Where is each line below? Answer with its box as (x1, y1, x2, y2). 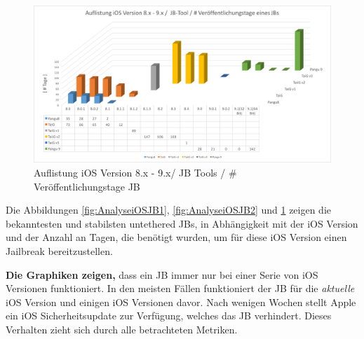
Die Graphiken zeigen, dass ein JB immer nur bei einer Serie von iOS (6, 267, 318, 282)
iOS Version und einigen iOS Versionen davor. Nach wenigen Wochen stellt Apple (6, 294, 356, 309)
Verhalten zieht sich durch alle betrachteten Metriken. (6, 321, 238, 336)
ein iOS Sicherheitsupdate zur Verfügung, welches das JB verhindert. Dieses (6, 308, 332, 323)
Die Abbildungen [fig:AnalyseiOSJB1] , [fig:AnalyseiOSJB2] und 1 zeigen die (6, 202, 332, 217)
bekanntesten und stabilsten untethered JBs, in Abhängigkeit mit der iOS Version (6, 216, 358, 230)
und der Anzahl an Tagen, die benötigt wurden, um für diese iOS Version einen (6, 230, 347, 244)
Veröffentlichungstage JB (34, 179, 140, 193)
